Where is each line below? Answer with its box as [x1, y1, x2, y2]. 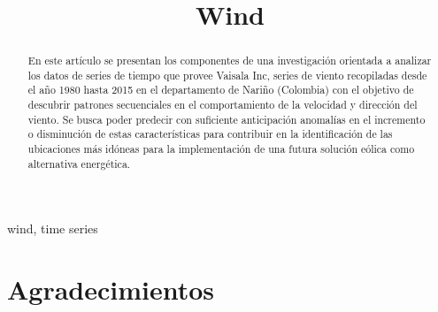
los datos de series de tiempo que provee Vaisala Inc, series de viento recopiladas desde [27, 67, 427, 82]
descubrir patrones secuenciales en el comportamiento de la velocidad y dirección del [27, 97, 418, 112]
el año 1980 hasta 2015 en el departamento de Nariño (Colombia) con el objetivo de [27, 82, 414, 97]
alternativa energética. [27, 156, 131, 171]
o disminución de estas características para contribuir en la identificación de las [27, 126, 393, 141]
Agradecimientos [7, 271, 215, 308]
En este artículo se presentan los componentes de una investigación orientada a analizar [27, 53, 432, 68]
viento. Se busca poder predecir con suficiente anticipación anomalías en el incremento [27, 111, 426, 126]
